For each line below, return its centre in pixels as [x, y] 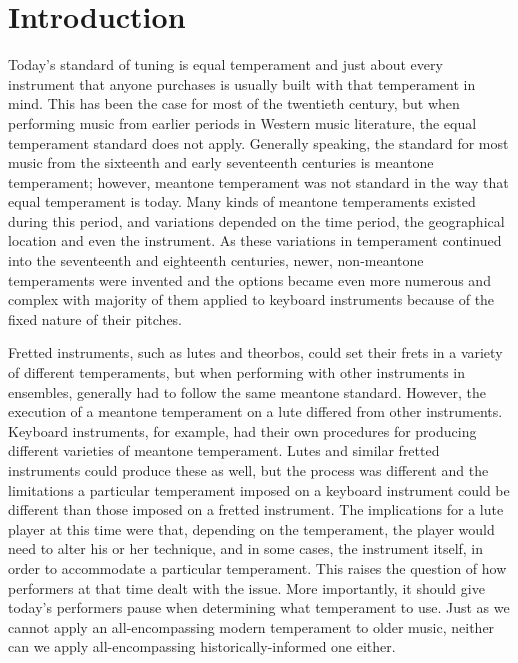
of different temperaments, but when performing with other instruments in [237, 372]
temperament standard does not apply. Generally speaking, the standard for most [258, 142]
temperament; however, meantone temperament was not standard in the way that [258, 181]
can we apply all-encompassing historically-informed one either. [202, 646]
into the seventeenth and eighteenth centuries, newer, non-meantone [216, 260]
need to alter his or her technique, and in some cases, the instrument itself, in [246, 548]
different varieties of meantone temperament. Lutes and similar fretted [224, 450]
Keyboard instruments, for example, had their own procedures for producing [242, 430]
